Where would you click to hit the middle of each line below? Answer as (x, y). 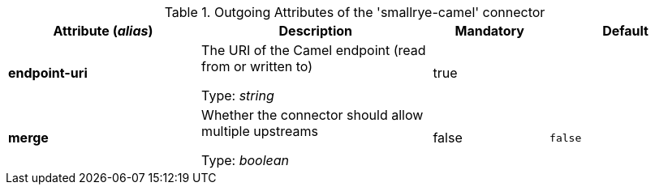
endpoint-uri (48, 73)
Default (625, 31)
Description (315, 31)
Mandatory (489, 31)
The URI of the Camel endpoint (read (314, 50)
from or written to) (257, 66)
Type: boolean (246, 160)
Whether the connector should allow (312, 115)
